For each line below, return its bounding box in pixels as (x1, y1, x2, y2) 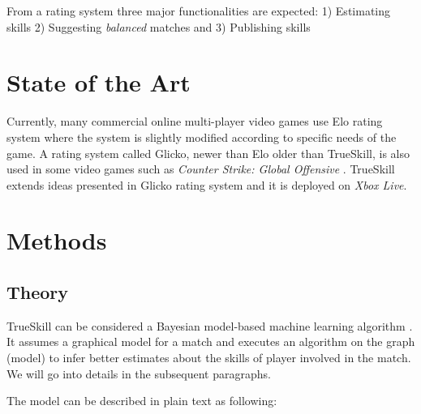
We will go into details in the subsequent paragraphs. (6, 365, 271, 382)
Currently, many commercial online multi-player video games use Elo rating (6, 113, 383, 130)
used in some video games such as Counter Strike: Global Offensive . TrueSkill (6, 160, 395, 177)
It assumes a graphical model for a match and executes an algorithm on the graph (6, 333, 415, 350)
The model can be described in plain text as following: (6, 392, 277, 409)
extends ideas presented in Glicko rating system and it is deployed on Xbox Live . (6, 176, 407, 193)
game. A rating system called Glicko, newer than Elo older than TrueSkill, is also (6, 144, 410, 161)
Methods (6, 224, 107, 257)
